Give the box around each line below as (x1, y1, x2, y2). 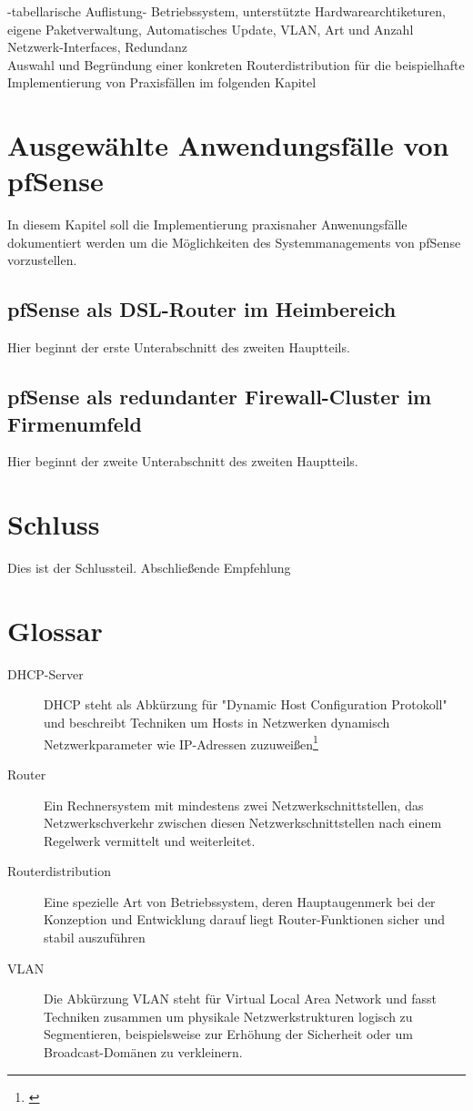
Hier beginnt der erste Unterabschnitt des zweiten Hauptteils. (7, 338, 350, 357)
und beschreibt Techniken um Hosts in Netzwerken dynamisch (44, 713, 390, 732)
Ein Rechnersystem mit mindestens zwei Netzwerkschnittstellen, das (44, 795, 424, 814)
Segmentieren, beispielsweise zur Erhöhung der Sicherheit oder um (44, 1024, 413, 1044)
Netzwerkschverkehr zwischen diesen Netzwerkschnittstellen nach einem (44, 813, 442, 832)
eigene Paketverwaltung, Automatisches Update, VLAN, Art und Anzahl (7, 19, 414, 38)
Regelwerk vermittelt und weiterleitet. (44, 831, 256, 850)
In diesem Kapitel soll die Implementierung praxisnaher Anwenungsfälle (7, 215, 408, 234)
